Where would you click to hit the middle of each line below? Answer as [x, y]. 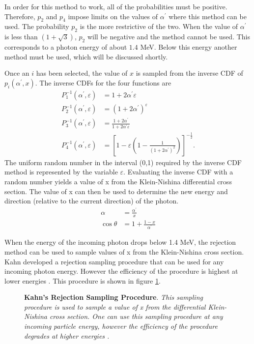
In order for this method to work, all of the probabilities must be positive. [116, 6]
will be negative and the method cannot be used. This [169, 37]
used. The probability [37, 26]
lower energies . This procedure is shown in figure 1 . [83, 280]
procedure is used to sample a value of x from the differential [115, 306]
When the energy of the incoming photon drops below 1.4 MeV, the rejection [120, 242]
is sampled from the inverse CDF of [189, 73]
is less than [21, 37]
